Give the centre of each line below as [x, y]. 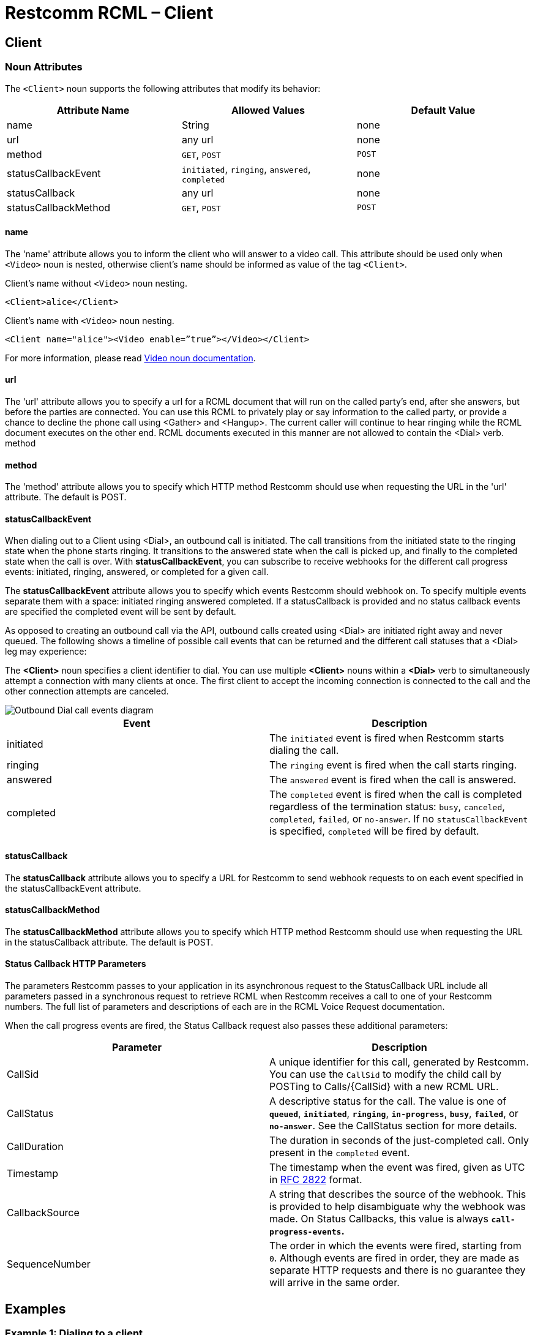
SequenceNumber [49, 1264]
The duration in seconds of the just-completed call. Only [399, 1141]
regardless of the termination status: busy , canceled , [387, 807]
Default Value [443, 110]
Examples [36, 1309]
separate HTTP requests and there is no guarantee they [398, 1270]
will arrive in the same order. [335, 1283]
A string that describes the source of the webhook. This [398, 1194]
